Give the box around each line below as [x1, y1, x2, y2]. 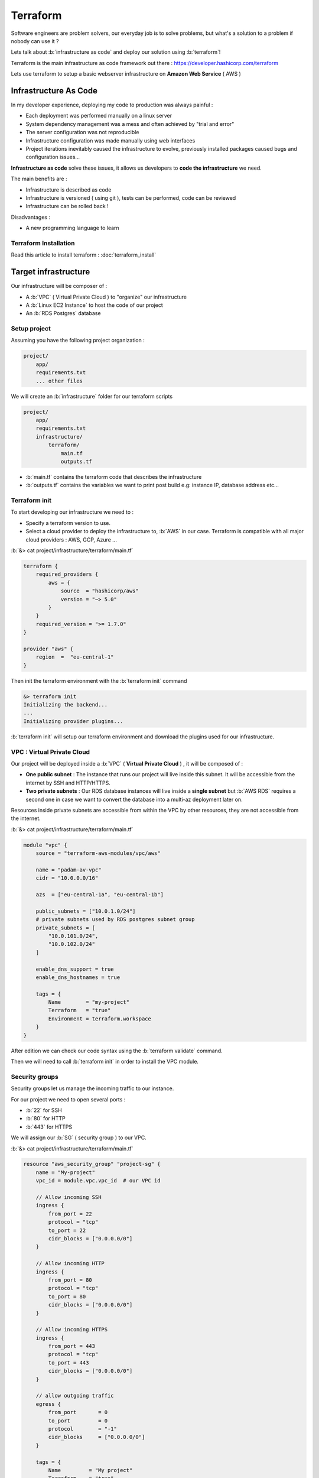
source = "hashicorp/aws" [60, 588, 139, 594]
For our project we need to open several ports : [11, 1095, 126, 1103]
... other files [35, 377, 83, 384]
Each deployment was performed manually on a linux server [25, 112, 172, 119]
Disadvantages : [11, 213, 50, 221]
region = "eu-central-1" [35, 654, 115, 660]
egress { [35, 1401, 61, 1407]
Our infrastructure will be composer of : [11, 283, 108, 290]
